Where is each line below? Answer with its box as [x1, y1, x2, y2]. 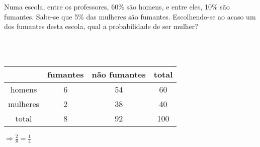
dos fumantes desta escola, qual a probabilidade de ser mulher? [4, 21, 198, 31]
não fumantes [92, 68, 146, 80]
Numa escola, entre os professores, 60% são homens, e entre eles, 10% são [4, 1, 230, 11]
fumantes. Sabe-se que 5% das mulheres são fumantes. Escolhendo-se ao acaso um [4, 11, 256, 21]
